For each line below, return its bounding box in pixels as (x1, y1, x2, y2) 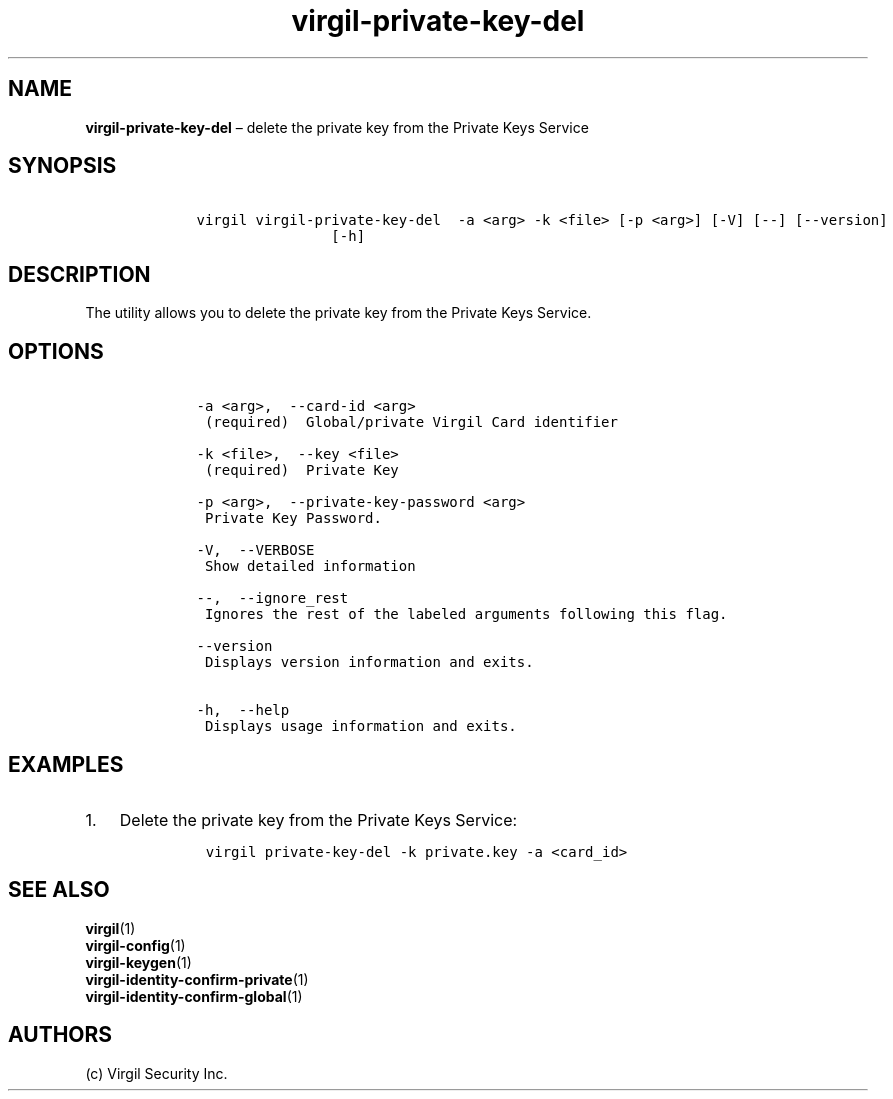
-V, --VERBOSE (196, 542, 315, 559)
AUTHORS (8, 1022, 113, 1048)
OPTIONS (8, 338, 104, 364)
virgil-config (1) (85, 936, 186, 954)
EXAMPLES (8, 751, 124, 777)
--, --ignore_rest (196, 590, 349, 607)
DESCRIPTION (8, 261, 151, 287)
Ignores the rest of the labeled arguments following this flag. (204, 606, 728, 623)
